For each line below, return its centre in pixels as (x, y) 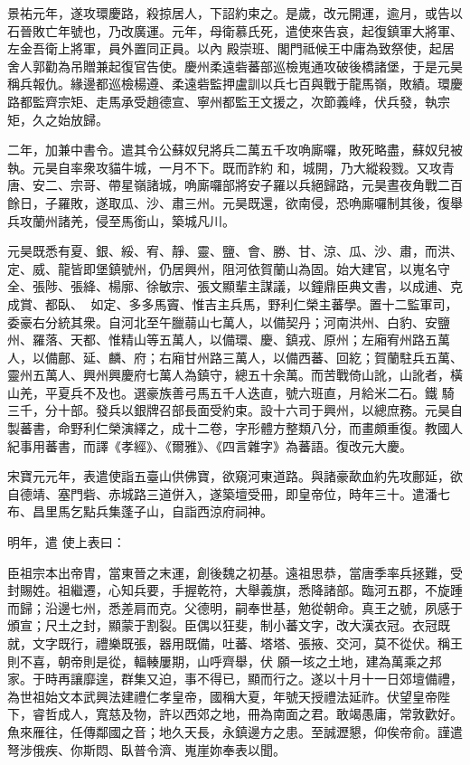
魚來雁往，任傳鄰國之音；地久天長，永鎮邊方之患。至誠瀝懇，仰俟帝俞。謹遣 (235, 731)
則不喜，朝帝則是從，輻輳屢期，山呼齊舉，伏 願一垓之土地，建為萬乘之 (218, 661)
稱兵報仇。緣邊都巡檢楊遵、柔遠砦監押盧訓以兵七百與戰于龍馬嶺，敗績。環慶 (235, 84)
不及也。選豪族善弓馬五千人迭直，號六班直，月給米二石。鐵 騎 (268, 392)
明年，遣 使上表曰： (66, 542)
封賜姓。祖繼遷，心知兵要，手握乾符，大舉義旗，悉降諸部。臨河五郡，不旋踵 (235, 590)
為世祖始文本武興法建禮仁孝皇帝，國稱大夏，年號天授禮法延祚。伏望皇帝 (222, 696)
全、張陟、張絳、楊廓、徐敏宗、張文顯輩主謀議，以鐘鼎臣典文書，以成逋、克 (235, 286)
